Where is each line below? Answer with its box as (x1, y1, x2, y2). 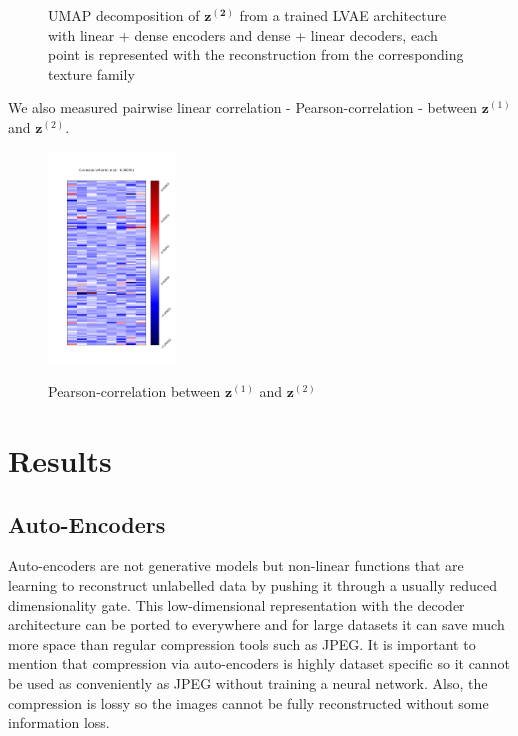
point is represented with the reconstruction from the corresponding (48, 44, 464, 65)
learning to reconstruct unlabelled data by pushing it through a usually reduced (8, 575, 497, 596)
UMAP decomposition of (48, 5, 200, 25)
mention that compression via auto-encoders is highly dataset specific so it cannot (8, 653, 510, 674)
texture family (48, 63, 135, 84)
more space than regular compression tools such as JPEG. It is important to (8, 633, 476, 654)
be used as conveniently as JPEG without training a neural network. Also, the (8, 673, 488, 693)
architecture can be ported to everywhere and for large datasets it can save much (8, 614, 505, 635)
